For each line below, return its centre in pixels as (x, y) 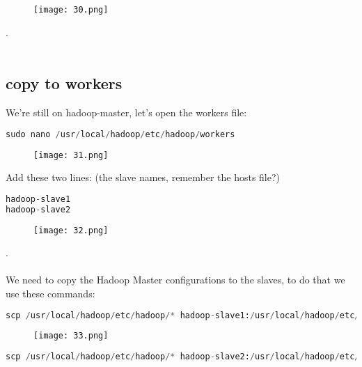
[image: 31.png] (71, 155)
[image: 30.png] (71, 10)
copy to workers (64, 83)
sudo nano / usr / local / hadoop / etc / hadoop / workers (120, 134)
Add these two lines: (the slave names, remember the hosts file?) (143, 177)
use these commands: (50, 293)
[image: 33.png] (71, 336)
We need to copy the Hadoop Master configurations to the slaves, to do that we (175, 280)
